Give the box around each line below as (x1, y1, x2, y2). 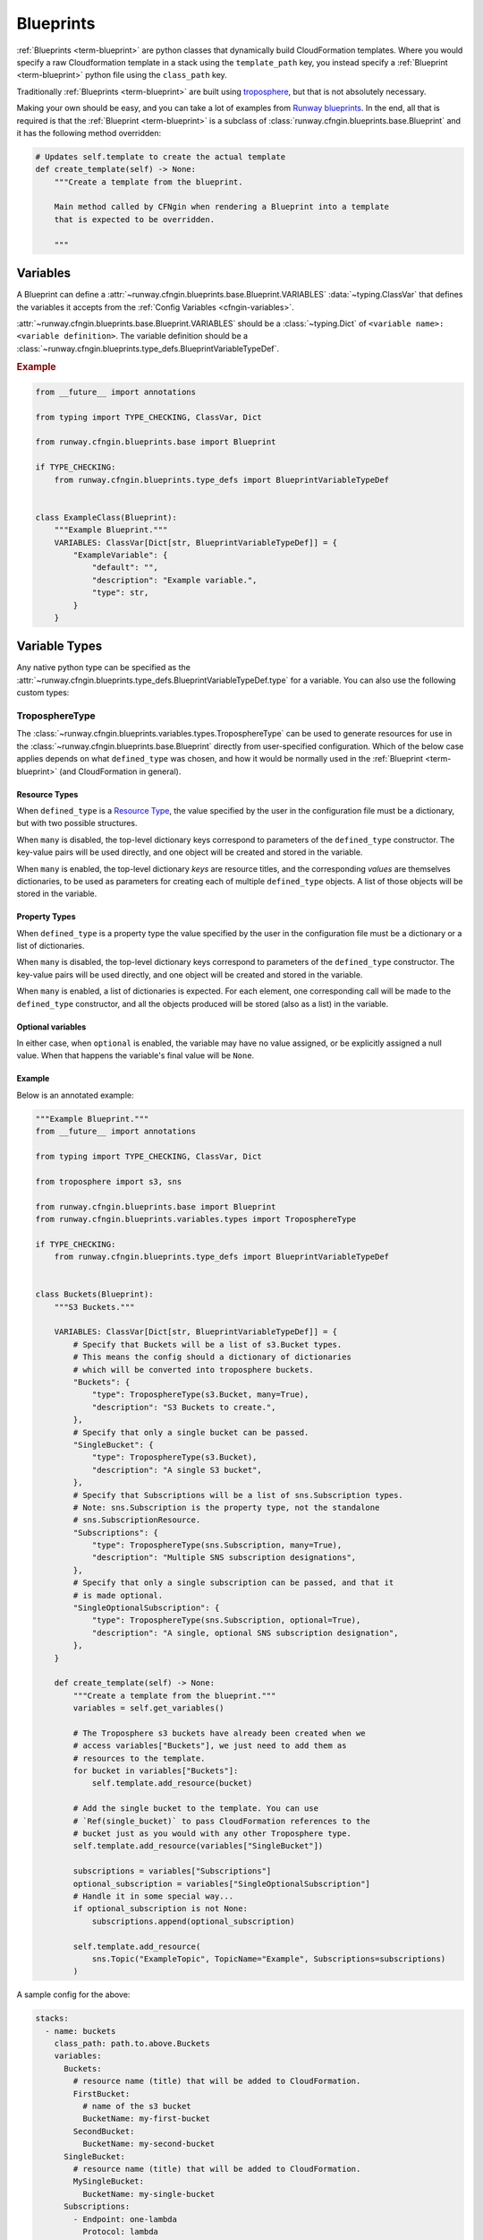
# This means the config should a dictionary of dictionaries (72, 1352, 352, 1362)
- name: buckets (45, 2026, 116, 2036)
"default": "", (91, 563, 158, 573)
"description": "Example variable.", (91, 574, 258, 585)
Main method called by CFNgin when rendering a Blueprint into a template (54, 202, 389, 212)
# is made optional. (72, 1590, 164, 1600)
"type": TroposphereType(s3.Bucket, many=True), (91, 1390, 309, 1400)
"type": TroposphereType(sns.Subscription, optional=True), (91, 1615, 361, 1625)
